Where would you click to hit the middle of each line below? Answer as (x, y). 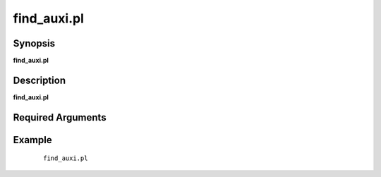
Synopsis (34, 43)
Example (32, 140)
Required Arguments (60, 117)
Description (40, 80)
